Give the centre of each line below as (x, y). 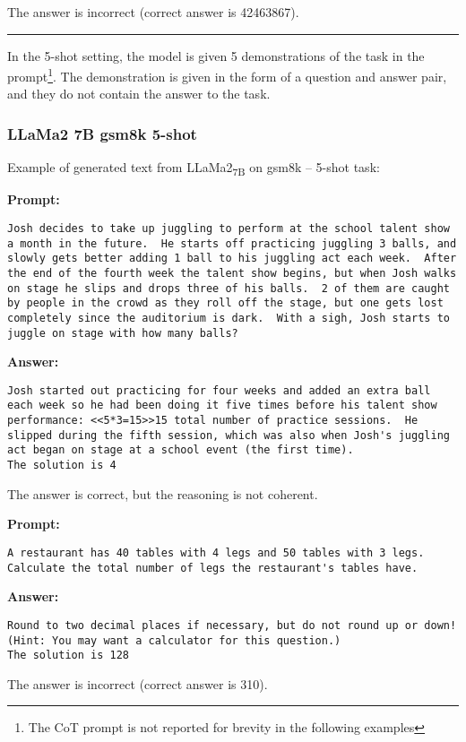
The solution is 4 (62, 466)
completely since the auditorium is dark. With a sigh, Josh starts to (229, 318)
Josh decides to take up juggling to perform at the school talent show (229, 228)
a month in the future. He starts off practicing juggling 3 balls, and (232, 243)
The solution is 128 (69, 656)
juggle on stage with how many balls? (123, 333)
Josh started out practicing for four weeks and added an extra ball (219, 390)
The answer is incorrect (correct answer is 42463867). (153, 12)
